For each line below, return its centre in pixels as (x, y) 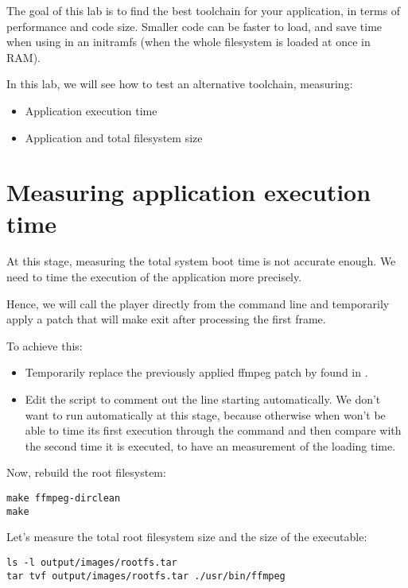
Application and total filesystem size (114, 137)
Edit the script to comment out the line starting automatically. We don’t (203, 399)
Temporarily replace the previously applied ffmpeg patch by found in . (196, 372)
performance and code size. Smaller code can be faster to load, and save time (194, 26)
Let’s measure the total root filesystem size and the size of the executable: (187, 537)
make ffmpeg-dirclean (64, 498)
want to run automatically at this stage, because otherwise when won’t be (205, 414)
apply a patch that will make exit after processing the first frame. (166, 319)
